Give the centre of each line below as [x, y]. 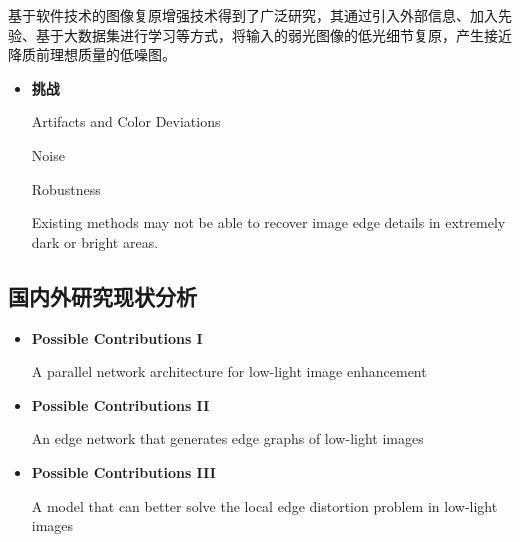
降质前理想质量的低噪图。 [92, 54]
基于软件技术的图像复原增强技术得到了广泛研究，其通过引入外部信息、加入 [253, 15]
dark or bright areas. [95, 241]
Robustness [66, 188]
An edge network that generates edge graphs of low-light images [227, 438]
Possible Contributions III [123, 471]
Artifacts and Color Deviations [126, 121]
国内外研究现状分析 [102, 295]
